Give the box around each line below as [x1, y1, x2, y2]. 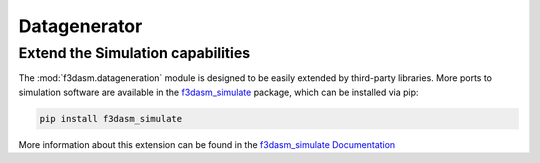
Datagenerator [18, 15, 143, 37]
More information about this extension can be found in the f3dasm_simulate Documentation [18, 138, 396, 150]
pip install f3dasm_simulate [39, 113, 183, 124]
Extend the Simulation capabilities [18, 44, 251, 62]
